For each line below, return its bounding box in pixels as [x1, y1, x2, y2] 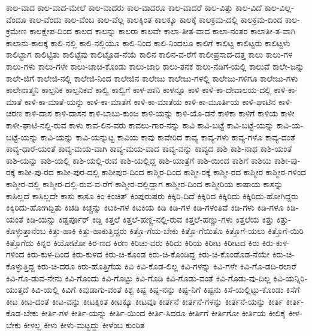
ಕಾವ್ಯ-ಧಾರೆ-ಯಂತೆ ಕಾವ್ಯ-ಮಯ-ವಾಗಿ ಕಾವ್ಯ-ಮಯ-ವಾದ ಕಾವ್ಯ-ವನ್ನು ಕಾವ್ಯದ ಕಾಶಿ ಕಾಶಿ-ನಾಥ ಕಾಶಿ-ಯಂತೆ [6, 142, 292, 155]
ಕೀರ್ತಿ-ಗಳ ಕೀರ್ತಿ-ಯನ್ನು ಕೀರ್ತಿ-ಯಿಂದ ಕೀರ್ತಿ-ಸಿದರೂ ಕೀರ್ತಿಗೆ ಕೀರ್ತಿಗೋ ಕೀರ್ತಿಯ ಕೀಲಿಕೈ [41, 307, 286, 319]
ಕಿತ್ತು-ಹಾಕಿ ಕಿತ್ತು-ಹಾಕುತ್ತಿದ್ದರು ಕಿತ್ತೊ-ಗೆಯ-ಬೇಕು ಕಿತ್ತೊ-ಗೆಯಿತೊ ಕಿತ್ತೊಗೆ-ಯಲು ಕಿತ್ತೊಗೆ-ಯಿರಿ [48, 224, 304, 237]
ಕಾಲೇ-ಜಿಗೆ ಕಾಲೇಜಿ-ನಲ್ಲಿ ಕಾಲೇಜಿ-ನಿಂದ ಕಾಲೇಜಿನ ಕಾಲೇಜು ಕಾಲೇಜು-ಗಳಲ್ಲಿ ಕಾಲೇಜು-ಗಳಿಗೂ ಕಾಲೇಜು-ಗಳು [6, 71, 298, 84]
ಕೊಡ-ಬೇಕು [6, 307, 39, 319]
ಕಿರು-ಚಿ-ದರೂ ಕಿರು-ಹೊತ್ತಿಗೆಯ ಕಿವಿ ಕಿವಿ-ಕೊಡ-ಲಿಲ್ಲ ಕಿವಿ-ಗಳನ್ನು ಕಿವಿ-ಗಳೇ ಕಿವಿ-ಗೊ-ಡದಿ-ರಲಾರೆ [37, 260, 296, 272]
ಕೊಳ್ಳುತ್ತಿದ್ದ [6, 260, 35, 272]
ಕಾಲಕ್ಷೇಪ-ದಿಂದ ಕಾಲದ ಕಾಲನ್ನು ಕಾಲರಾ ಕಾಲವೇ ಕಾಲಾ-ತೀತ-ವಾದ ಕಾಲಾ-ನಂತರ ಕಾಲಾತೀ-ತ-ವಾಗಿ [29, 25, 296, 37]
